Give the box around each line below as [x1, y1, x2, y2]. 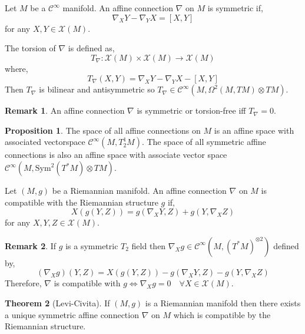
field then [131, 239, 166, 252]
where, [5, 62, 28, 75]
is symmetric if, [207, 2, 263, 14]
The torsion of [5, 42, 56, 54]
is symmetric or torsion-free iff [137, 104, 246, 117]
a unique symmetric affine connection [5, 308, 139, 320]
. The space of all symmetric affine [141, 135, 266, 148]
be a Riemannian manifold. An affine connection [52, 184, 227, 197]
